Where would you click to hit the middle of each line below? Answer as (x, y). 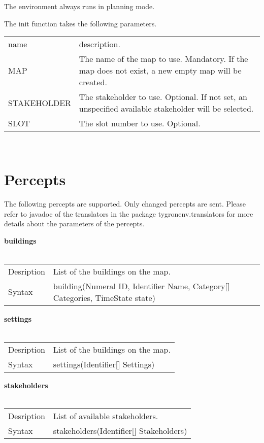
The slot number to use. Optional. (140, 123)
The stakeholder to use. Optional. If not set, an (163, 97)
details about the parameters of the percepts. (74, 224)
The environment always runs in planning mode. (79, 6)
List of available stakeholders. (106, 416)
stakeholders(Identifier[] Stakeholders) (120, 431)
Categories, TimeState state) (104, 297)
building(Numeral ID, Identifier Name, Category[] (141, 286)
